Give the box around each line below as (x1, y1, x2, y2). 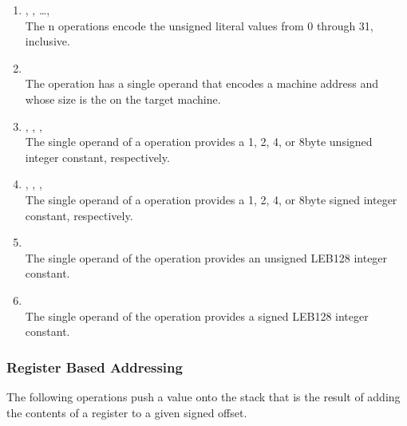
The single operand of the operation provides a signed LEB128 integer (25, 307, 369, 324)
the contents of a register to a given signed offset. (6, 404, 247, 420)
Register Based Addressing (6, 357, 183, 377)
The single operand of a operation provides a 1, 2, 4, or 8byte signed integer (25, 191, 397, 207)
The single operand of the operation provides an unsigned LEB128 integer (25, 249, 388, 266)
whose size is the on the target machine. (25, 90, 221, 107)
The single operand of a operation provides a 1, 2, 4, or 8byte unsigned (25, 133, 373, 150)
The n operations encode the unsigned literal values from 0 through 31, (25, 17, 373, 34)
